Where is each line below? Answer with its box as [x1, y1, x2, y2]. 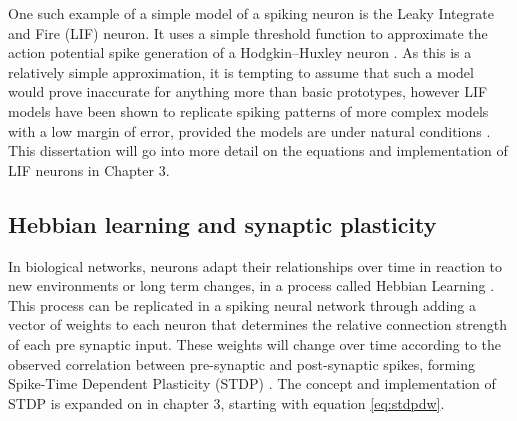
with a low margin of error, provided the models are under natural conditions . [8, 120, 491, 141]
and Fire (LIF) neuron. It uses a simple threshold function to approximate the [8, 22, 488, 43]
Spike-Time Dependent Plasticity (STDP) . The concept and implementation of [8, 373, 496, 394]
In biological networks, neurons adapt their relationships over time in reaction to [8, 255, 503, 276]
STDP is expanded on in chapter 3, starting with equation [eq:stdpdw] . [8, 392, 445, 413]
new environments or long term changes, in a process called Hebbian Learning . [8, 275, 495, 296]
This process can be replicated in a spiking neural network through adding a [8, 294, 476, 315]
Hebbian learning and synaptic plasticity [8, 208, 437, 239]
